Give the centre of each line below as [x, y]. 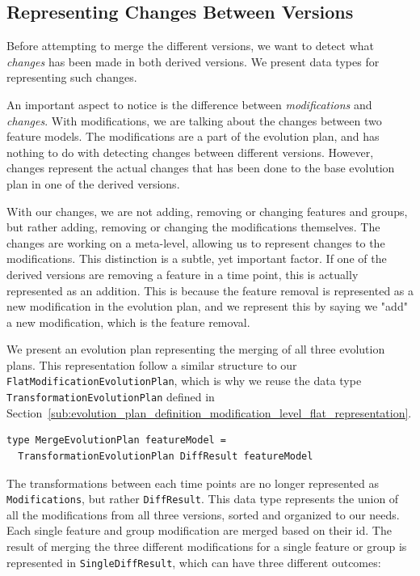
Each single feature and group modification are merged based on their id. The [199, 530]
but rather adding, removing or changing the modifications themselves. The [193, 227]
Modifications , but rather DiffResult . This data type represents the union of [203, 499]
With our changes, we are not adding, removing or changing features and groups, [207, 211]
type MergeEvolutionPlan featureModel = [117, 440]
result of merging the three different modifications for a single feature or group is [207, 546]
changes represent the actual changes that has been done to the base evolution [201, 168]
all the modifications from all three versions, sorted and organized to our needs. [203, 514]
